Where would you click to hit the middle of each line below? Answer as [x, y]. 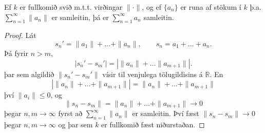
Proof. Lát [20, 35]
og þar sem [75, 125]
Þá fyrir [16, 53]
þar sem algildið [29, 74]
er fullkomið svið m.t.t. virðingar [71, 7]
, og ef [152, 7]
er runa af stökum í [211, 7]
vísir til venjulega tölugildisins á [153, 74]
